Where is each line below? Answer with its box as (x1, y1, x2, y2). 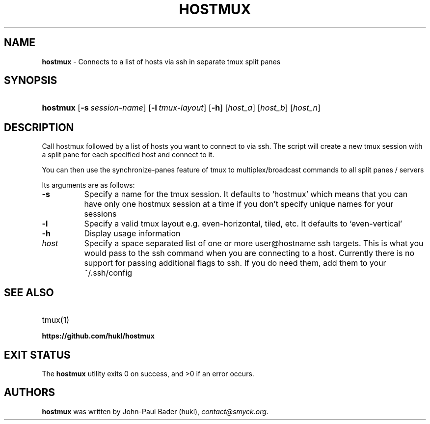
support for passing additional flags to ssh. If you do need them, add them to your (84, 258, 386, 268)
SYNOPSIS (4, 74, 57, 87)
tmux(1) (42, 315, 70, 325)
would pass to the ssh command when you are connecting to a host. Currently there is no (84, 248, 415, 258)
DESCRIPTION (4, 121, 74, 134)
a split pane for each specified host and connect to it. (42, 150, 215, 159)
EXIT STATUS (4, 348, 71, 361)
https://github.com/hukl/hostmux (42, 332, 155, 340)
